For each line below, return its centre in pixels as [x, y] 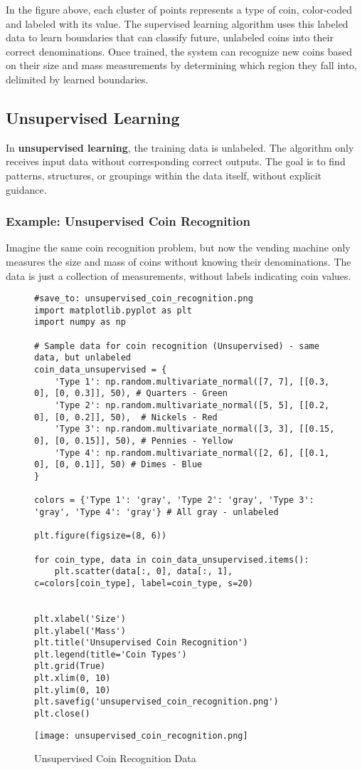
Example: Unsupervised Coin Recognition [128, 221]
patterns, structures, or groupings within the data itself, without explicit [164, 175]
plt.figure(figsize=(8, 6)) [101, 536]
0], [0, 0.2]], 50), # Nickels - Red [126, 417]
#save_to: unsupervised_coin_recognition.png [144, 299]
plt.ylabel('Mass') [80, 631]
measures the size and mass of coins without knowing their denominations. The [179, 261]
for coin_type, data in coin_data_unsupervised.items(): [172, 560]
